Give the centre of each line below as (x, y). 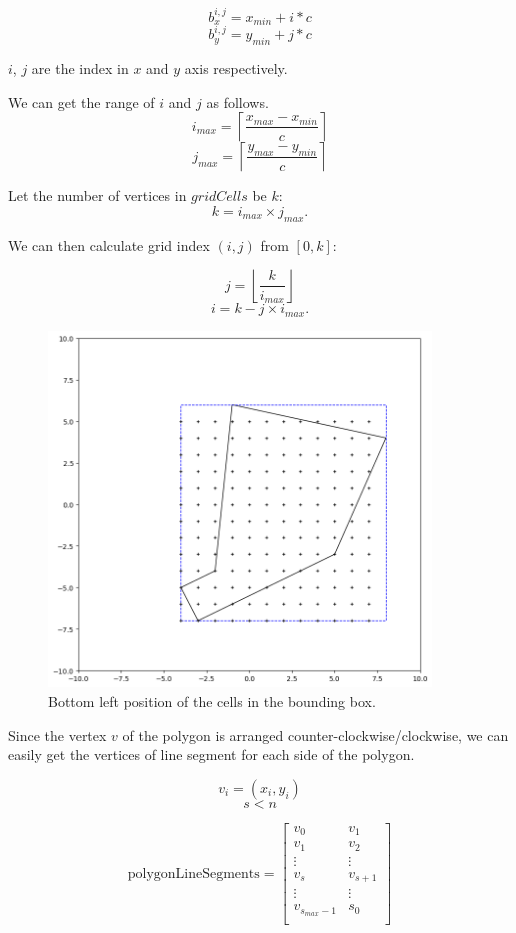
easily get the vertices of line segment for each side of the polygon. (211, 754)
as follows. (237, 101)
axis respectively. (236, 68)
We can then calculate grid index (109, 244)
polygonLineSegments (193, 873)
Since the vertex (57, 734)
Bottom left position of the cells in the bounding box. (212, 701)
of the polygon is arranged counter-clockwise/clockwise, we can (315, 734)
